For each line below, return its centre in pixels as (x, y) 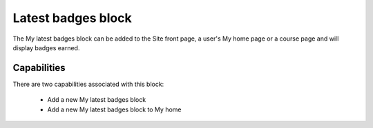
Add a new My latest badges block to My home (114, 109)
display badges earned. (46, 47)
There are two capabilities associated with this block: (88, 84)
